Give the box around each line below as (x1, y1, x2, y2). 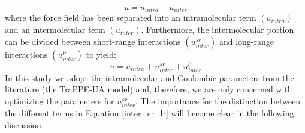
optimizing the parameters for (5, 95, 114, 107)
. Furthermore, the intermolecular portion (141, 23, 294, 36)
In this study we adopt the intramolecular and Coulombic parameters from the (5, 71, 294, 83)
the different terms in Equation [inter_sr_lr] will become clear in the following (5, 107, 294, 119)
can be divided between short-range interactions (5, 35, 181, 47)
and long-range (219, 35, 274, 47)
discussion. (5, 118, 44, 131)
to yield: (86, 48, 116, 60)
